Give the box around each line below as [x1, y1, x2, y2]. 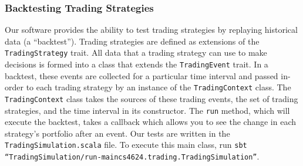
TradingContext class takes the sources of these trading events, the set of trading [5, 92, 298, 104]
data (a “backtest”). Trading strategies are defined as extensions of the [5, 35, 260, 47]
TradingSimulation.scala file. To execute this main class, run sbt [5, 138, 247, 151]
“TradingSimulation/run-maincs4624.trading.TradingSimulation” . [5, 150, 260, 162]
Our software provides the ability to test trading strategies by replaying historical [5, 23, 298, 36]
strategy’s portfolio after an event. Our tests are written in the [5, 127, 230, 139]
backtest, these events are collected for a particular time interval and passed [5, 69, 278, 82]
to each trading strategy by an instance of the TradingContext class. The [26, 81, 291, 93]
